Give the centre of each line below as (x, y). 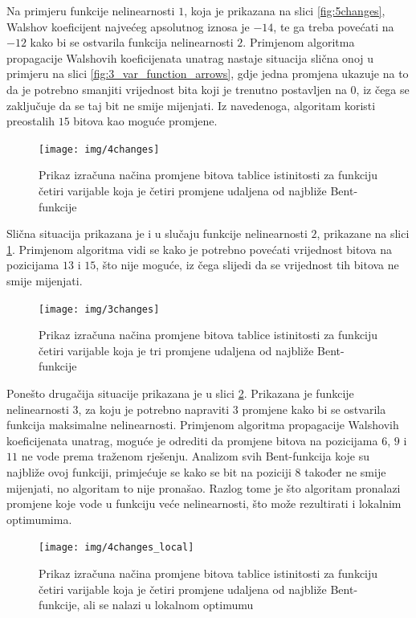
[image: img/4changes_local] (116, 548)
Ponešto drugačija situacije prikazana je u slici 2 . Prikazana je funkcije (180, 393)
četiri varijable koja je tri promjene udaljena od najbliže (176, 350)
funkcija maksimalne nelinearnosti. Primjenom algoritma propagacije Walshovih (203, 425)
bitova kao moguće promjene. (145, 121)
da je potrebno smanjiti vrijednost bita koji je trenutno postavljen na (177, 89)
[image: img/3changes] (99, 309)
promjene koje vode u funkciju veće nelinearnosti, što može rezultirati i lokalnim (204, 503)
